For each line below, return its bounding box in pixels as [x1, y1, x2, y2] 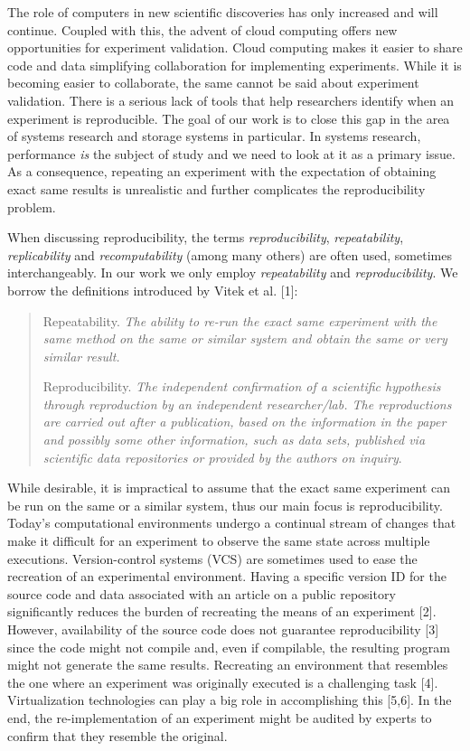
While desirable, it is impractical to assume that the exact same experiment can [7, 478, 451, 497]
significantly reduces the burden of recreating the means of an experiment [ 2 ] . [7, 602, 437, 621]
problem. [7, 197, 56, 216]
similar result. [42, 346, 120, 365]
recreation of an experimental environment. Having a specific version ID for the [7, 567, 446, 586]
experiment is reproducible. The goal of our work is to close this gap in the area [7, 108, 450, 127]
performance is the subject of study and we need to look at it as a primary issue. [7, 144, 456, 163]
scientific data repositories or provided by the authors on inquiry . [42, 447, 402, 466]
